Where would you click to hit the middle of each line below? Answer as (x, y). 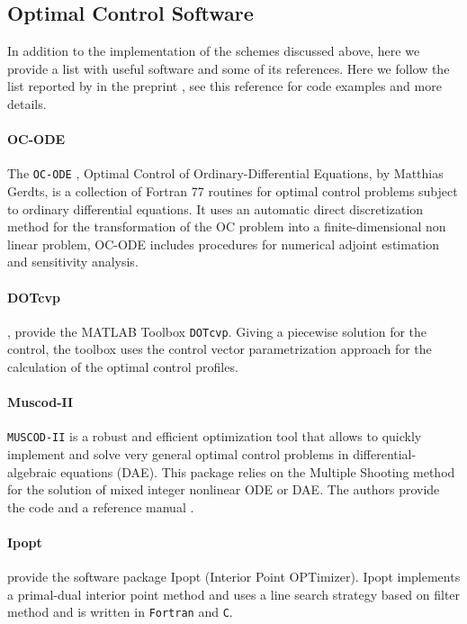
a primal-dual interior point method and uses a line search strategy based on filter (234, 594)
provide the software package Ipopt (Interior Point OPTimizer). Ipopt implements (234, 577)
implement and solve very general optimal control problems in (178, 454)
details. (27, 103)
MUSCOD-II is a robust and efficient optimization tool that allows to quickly (215, 436)
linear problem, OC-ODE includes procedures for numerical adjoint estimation (224, 244)
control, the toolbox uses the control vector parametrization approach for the (220, 349)
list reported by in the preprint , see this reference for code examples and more (225, 86)
